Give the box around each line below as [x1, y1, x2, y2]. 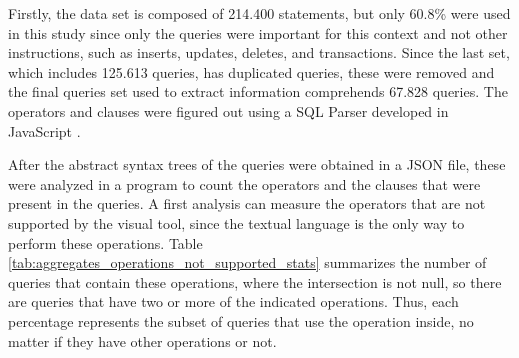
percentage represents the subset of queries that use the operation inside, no [8, 310, 474, 331]
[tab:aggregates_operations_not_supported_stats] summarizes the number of [8, 252, 487, 273]
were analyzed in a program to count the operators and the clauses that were [8, 173, 481, 194]
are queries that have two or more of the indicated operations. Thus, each [8, 291, 459, 312]
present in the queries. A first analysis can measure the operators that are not [8, 193, 486, 214]
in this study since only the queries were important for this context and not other [8, 22, 508, 43]
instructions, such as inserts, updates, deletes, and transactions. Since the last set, [8, 42, 510, 63]
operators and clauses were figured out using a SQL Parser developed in [8, 100, 449, 121]
